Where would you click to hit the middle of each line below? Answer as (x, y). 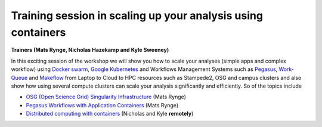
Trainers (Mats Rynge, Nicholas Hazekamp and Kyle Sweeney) (90, 50)
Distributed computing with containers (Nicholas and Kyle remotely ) (110, 114)
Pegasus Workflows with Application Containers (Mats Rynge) (102, 105)
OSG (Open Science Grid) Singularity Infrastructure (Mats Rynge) (106, 97)
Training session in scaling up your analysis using (137, 16)
